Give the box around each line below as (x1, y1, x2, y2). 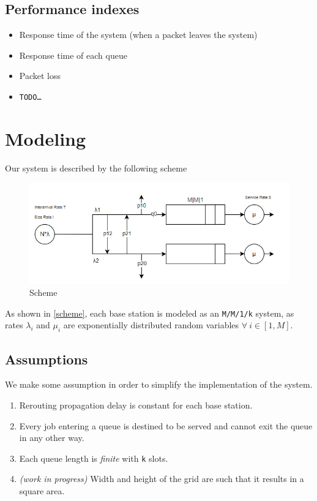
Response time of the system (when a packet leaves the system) (19, 28, 258, 41)
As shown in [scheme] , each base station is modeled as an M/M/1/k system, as (5, 306, 294, 319)
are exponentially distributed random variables (63, 318, 239, 331)
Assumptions (5, 349, 88, 368)
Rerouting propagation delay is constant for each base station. (19, 399, 253, 412)
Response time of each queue (19, 48, 127, 61)
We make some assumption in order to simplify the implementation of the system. (5, 378, 313, 391)
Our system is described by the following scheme (5, 161, 187, 174)
